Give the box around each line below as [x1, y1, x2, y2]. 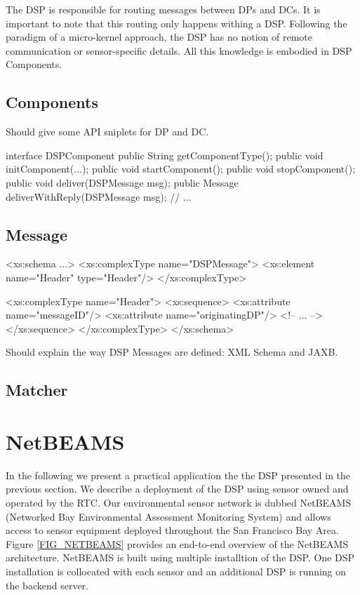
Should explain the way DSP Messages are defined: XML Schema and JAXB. [6, 345, 338, 359]
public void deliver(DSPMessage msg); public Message [6, 175, 239, 189]
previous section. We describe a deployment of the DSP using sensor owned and [6, 481, 349, 496]
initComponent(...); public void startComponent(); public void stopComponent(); [6, 161, 356, 176]
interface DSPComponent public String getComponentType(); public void [6, 147, 324, 162]
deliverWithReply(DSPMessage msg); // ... [6, 189, 192, 203]
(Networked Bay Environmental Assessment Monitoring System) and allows [6, 509, 331, 523]
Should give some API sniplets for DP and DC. [6, 124, 209, 139]
